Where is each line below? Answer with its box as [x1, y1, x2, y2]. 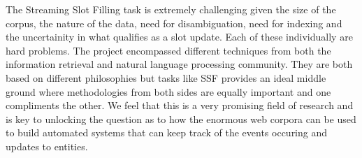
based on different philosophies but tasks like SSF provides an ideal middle [6, 70, 326, 85]
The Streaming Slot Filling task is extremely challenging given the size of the [6, 2, 336, 16]
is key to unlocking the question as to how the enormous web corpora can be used [6, 111, 356, 126]
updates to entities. [6, 138, 88, 153]
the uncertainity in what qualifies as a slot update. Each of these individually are [6, 29, 353, 44]
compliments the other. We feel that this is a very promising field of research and [6, 98, 354, 113]
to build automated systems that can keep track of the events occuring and [6, 125, 328, 140]
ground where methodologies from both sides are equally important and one [6, 84, 331, 99]
